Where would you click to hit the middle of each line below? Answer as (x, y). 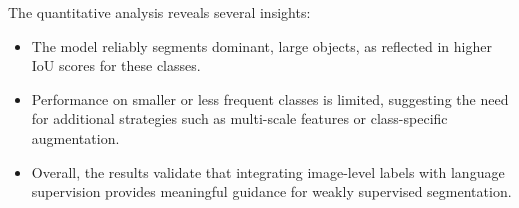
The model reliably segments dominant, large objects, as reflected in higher (261, 45)
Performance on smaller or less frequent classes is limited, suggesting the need (270, 98)
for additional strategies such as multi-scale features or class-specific (239, 118)
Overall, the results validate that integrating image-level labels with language (268, 171)
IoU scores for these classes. (116, 65)
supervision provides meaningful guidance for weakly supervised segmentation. (271, 191)
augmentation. (75, 137)
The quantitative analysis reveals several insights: (159, 12)
